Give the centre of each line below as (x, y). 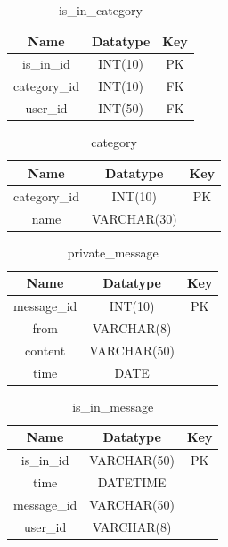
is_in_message (113, 406)
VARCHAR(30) (134, 218)
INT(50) (121, 108)
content (45, 350)
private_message (113, 252)
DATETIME (132, 482)
